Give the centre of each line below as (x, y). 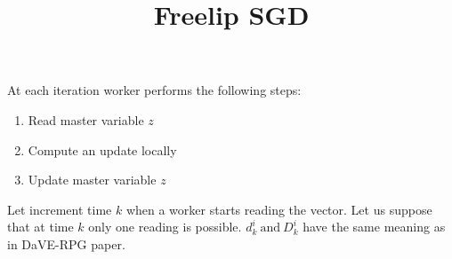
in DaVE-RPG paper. (66, 243)
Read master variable (86, 119)
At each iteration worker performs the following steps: (154, 90)
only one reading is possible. (165, 227)
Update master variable (92, 180)
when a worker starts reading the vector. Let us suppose (279, 209)
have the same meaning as (374, 227)
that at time (40, 227)
